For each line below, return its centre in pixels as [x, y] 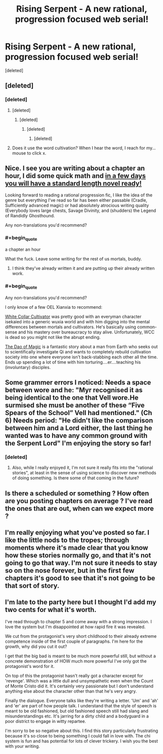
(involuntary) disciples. [28, 367]
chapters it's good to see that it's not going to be [80, 578]
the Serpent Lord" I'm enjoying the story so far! [78, 443]
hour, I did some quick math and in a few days [75, 176]
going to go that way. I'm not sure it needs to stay [81, 563]
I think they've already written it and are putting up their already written [83, 268]
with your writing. [23, 746]
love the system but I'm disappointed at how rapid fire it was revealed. [75, 627]
